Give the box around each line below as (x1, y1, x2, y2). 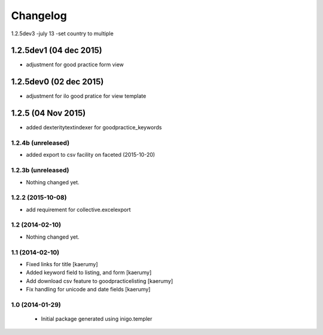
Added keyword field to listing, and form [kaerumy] (26, 269, 152, 276)
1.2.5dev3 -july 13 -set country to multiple (11, 30, 114, 37)
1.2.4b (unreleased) (11, 139, 70, 147)
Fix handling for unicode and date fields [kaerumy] (26, 286, 151, 293)
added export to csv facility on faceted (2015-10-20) (26, 151, 156, 159)
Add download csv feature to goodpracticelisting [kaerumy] (26, 277, 173, 284)
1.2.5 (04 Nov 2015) (11, 108, 86, 118)
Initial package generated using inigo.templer (41, 315, 153, 322)
